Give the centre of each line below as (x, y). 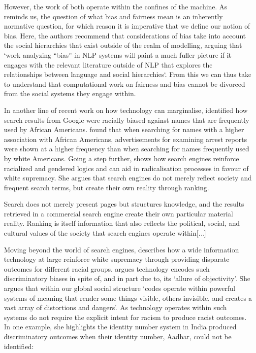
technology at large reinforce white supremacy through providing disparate (117, 259)
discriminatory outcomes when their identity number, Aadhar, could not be (118, 336)
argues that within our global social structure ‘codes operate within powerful (120, 288)
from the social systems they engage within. (70, 93)
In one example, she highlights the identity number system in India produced (120, 327)
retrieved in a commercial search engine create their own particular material (119, 213)
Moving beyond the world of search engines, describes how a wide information (122, 249)
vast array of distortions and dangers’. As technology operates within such (115, 307)
